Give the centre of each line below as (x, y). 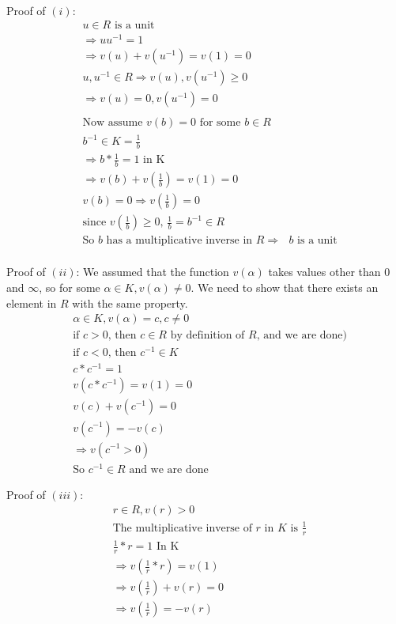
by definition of (207, 336)
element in (32, 303)
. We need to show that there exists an (285, 287)
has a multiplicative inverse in (179, 241)
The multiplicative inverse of (182, 528)
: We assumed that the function (153, 272)
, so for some (70, 287)
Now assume (113, 123)
